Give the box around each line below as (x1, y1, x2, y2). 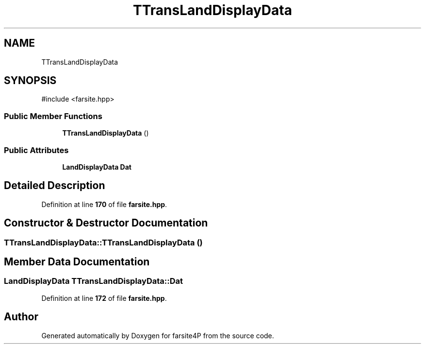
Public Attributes (4, 145, 69, 155)
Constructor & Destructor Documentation (4, 217, 208, 229)
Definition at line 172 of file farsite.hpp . (41, 294, 167, 302)
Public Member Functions (4, 111, 102, 121)
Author (4, 311, 38, 323)
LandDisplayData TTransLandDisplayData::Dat (4, 276, 183, 286)
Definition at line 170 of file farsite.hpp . (41, 200, 167, 209)
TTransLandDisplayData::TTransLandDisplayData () (4, 237, 203, 247)
